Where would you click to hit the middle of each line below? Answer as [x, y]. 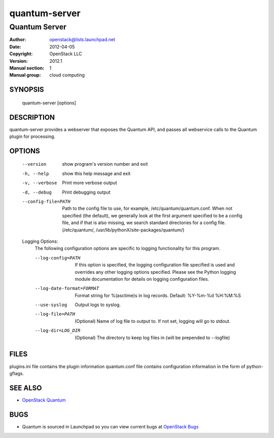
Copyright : [21, 54]
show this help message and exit [96, 173]
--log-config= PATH [58, 258]
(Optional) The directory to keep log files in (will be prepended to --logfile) [152, 338]
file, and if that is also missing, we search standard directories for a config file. [144, 223]
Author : [18, 40]
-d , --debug [37, 192]
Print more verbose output [90, 183]
